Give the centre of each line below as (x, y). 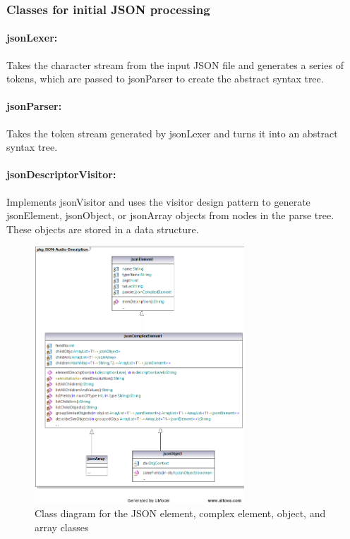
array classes (62, 527)
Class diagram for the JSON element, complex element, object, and (180, 513)
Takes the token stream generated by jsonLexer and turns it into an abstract (172, 133)
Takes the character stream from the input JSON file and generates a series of (175, 64)
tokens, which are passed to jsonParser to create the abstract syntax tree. (165, 79)
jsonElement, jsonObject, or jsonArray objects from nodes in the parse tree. (170, 215)
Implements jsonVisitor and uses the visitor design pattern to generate (158, 201)
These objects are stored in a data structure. (103, 229)
